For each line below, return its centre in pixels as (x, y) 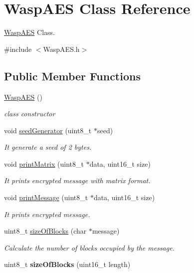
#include (18, 49)
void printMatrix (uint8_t (44, 163)
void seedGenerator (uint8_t (48, 130)
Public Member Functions (72, 76)
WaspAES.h (61, 49)
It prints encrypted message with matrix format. (77, 180)
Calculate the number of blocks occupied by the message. (89, 247)
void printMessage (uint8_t (46, 197)
